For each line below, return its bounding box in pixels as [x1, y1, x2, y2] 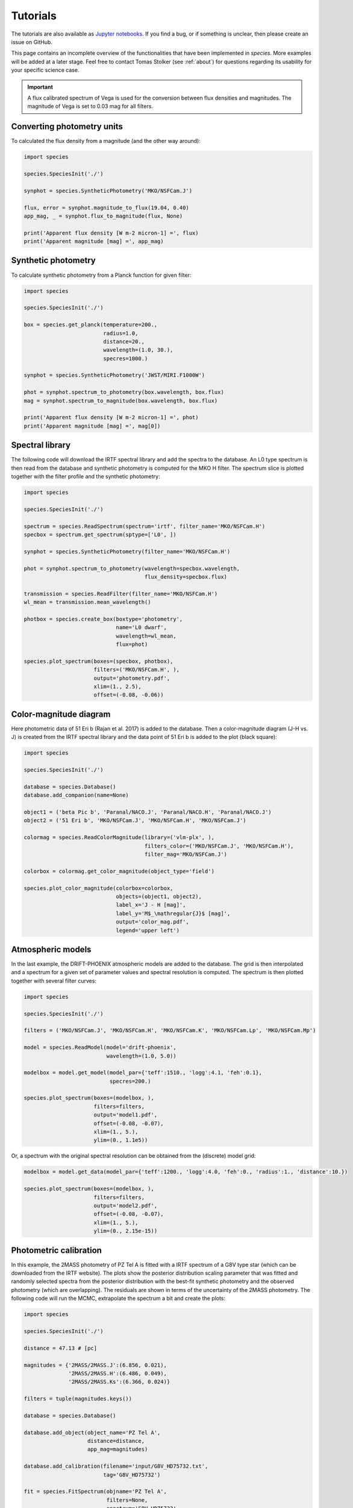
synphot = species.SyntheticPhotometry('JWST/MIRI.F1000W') [23, 372, 205, 379]
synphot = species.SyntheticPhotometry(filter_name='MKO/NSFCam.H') [23, 548, 231, 555]
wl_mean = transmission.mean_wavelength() [23, 599, 151, 606]
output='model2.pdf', [93, 1202, 158, 1209]
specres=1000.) [103, 355, 148, 362]
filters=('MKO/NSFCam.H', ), [93, 667, 180, 673]
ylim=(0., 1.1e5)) [93, 1137, 148, 1144]
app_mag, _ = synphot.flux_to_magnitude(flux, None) [23, 212, 183, 220]
